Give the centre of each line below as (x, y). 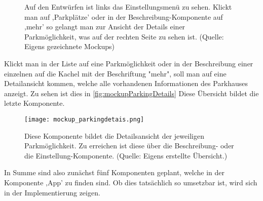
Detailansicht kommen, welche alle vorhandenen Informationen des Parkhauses (126, 83)
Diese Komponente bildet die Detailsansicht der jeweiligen (114, 135)
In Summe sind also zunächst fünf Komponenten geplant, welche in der (115, 172)
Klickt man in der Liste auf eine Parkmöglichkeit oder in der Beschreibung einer (129, 63)
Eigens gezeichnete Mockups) (70, 46)
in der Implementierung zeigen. (52, 192)
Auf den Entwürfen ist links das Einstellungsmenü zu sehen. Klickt (128, 7)
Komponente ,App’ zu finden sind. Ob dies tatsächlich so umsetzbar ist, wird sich (131, 182)
